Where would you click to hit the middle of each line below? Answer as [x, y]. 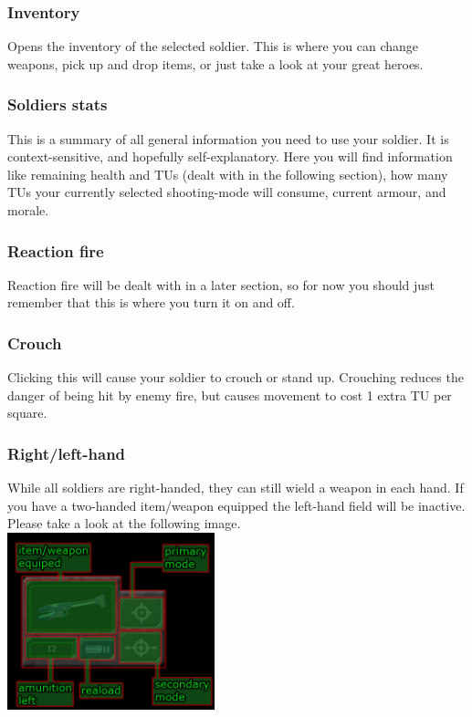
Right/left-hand [67, 453]
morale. [28, 210]
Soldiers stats [58, 104]
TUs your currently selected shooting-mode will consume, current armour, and [227, 192]
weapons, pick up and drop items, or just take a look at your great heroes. [215, 63]
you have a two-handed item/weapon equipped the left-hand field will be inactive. [236, 505]
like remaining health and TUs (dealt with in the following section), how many [228, 174]
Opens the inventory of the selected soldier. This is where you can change [213, 46]
